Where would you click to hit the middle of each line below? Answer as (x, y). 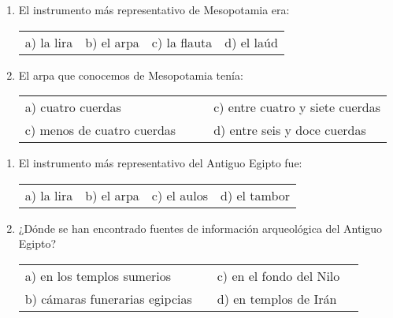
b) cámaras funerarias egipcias (108, 298)
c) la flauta (182, 42)
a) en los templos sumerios (98, 275)
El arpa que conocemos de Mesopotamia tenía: (131, 75)
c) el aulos (180, 195)
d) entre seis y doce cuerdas (290, 130)
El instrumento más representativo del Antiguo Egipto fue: (160, 163)
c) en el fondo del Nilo (278, 275)
